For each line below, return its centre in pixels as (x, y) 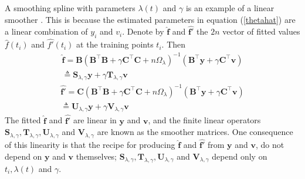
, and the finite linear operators (204, 120)
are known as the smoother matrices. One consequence (195, 132)
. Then (174, 44)
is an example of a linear (230, 8)
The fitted (23, 120)
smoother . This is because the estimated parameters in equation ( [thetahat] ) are (150, 19)
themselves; (96, 156)
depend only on (240, 156)
